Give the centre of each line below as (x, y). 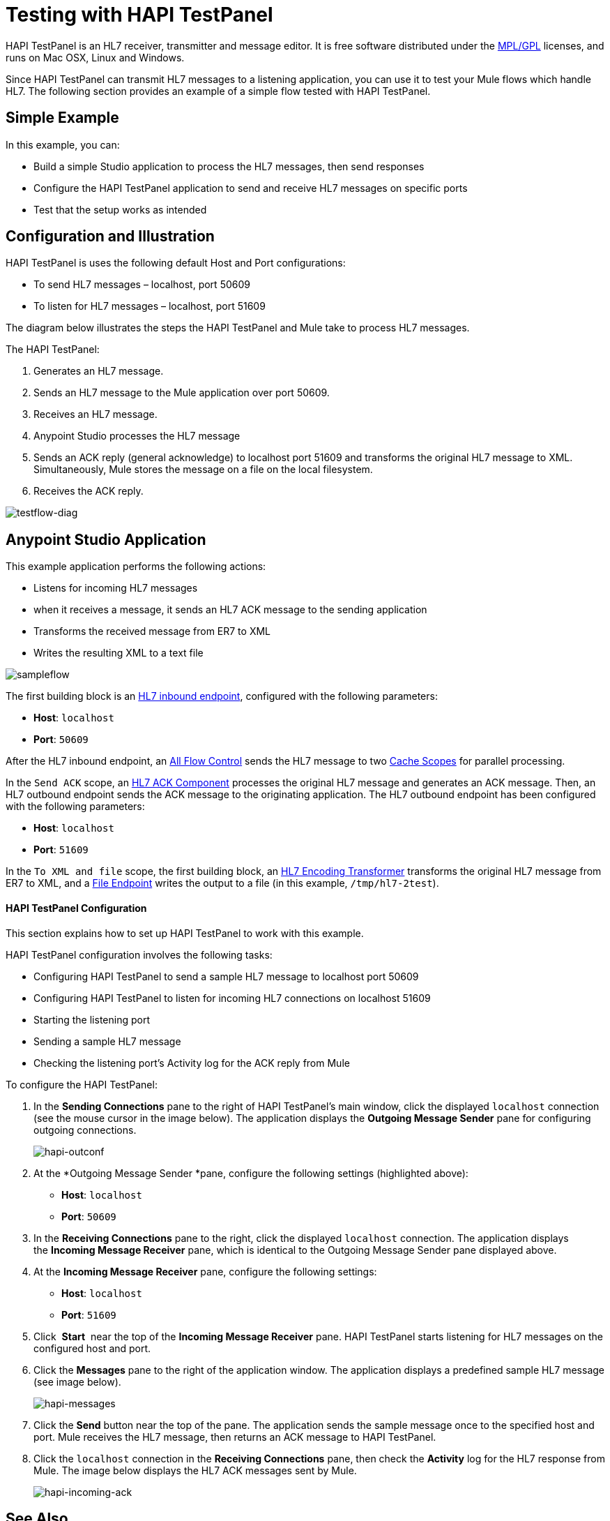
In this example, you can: (63, 144)
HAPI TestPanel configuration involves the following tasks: (139, 954)
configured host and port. (92, 1348)
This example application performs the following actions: (136, 567)
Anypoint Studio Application (106, 539)
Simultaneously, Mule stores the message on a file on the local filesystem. (203, 470)
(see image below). (77, 1381)
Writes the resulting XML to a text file (119, 653)
